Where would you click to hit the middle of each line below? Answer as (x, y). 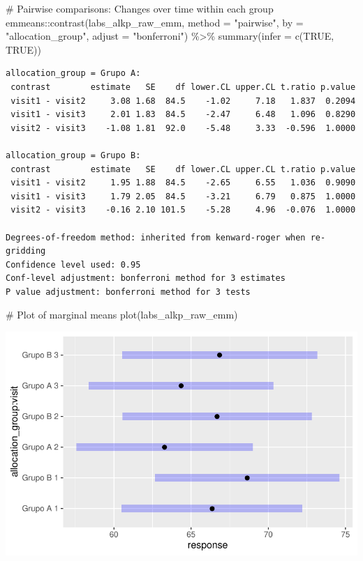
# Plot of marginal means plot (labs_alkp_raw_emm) (122, 315)
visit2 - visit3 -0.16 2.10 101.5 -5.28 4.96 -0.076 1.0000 (183, 210)
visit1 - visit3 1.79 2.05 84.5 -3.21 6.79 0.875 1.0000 (183, 196)
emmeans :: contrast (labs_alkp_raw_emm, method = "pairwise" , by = (155, 22)
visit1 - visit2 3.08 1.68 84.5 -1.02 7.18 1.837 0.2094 (183, 101)
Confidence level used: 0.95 (73, 264)
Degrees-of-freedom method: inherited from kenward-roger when (156, 237)
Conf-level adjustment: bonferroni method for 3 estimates (146, 278)
